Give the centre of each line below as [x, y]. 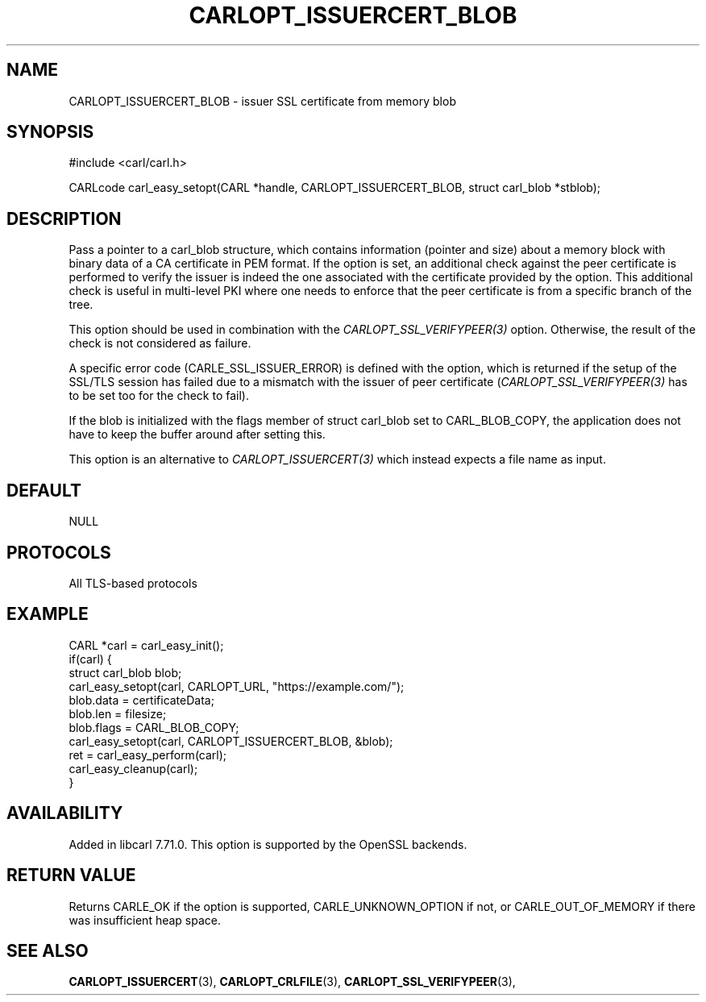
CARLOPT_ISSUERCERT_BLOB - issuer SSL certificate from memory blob [262, 101]
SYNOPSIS [50, 132]
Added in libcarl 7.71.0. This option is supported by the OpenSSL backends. [268, 844]
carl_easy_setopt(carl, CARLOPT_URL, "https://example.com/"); [237, 686]
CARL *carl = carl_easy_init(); [146, 645]
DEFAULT [44, 490]
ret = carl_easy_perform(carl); [148, 755]
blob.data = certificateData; [141, 700]
